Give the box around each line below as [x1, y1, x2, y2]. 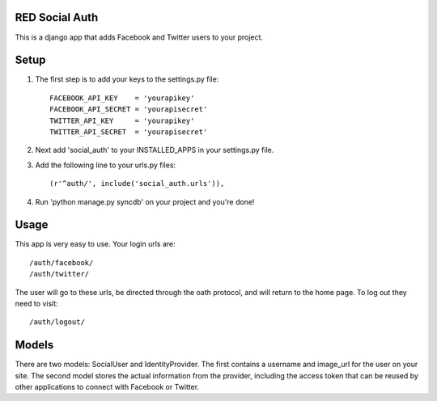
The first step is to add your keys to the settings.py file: [35, 74, 219, 84]
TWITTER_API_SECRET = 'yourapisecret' [49, 127, 208, 137]
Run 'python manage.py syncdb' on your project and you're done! [35, 196, 255, 206]
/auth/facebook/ [29, 258, 94, 267]
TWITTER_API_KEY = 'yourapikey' [49, 116, 195, 125]
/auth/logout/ [29, 318, 85, 327]
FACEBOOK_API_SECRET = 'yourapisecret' [49, 105, 208, 114]
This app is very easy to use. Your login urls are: [15, 239, 176, 249]
